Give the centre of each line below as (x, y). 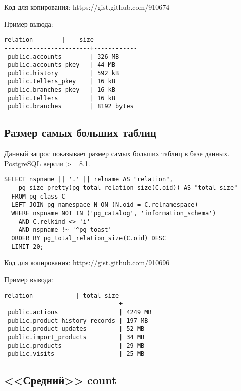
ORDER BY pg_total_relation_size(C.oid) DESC (89, 238)
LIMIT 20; (27, 246)
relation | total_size (62, 296)
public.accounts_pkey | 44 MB (62, 65)
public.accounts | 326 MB (64, 56)
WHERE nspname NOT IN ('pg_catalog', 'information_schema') (114, 213)
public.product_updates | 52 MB (76, 329)
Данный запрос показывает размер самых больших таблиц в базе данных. (117, 154)
